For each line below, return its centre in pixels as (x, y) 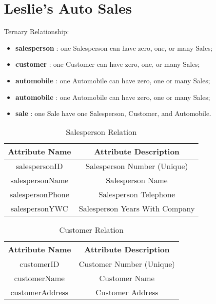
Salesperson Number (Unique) (137, 166)
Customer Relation (91, 229)
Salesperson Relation (101, 132)
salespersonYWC (39, 208)
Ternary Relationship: (37, 31)
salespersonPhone (39, 194)
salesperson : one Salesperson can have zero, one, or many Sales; (114, 47)
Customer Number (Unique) (127, 264)
